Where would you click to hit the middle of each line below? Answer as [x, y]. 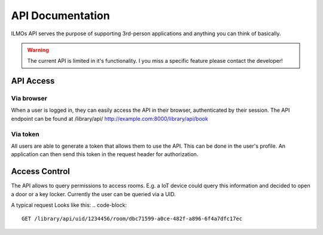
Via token [25, 134]
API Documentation [60, 16]
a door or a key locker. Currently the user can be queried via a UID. [93, 194]
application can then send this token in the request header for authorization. [105, 154]
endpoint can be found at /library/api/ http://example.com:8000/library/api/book [110, 118]
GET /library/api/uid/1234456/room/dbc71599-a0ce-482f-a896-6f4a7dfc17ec [132, 219]
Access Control [40, 171]
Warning [38, 50]
